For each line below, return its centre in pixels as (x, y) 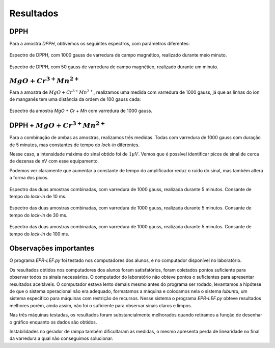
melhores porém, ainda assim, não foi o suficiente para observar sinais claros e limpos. (101, 305)
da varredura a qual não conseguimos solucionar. (61, 338)
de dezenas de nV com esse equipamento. (54, 161)
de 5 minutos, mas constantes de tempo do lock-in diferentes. (75, 145)
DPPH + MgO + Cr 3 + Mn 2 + (57, 125)
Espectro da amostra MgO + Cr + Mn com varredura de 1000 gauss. (81, 111)
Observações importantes (52, 248)
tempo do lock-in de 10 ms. (38, 196)
